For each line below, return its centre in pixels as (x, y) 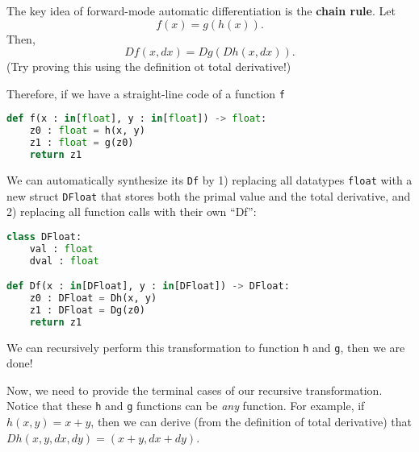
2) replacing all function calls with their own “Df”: (132, 211)
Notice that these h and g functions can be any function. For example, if (186, 406)
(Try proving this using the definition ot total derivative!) (149, 66)
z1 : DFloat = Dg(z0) (87, 310)
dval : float (64, 261)
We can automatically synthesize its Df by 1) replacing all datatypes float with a (209, 179)
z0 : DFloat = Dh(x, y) (93, 298)
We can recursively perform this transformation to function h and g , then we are (206, 347)
